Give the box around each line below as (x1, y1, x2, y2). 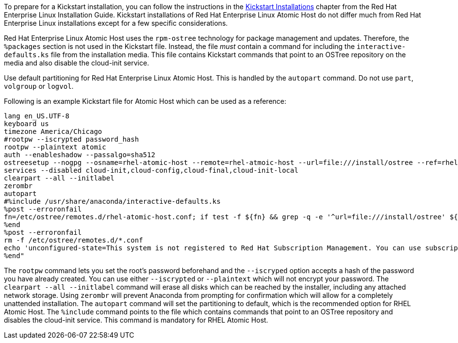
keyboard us (4, 120, 49, 128)
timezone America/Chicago (4, 128, 102, 135)
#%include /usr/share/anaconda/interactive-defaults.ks (4, 197, 221, 205)
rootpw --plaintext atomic (4, 143, 106, 151)
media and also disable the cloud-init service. (4, 59, 149, 67)
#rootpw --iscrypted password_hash (4, 135, 139, 143)
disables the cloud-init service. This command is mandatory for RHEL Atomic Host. (4, 316, 268, 324)
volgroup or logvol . (4, 82, 74, 90)
